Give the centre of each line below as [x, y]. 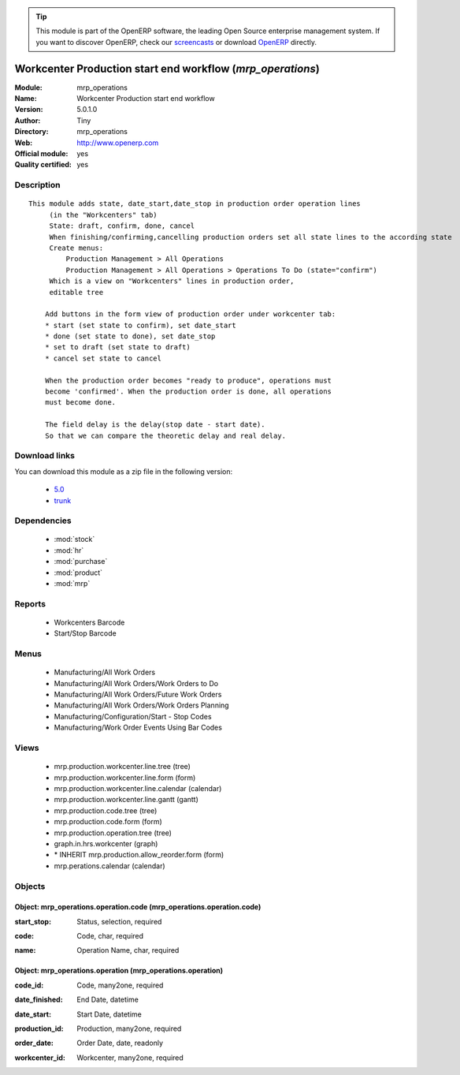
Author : [28, 120]
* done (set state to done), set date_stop [130, 336]
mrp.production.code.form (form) [108, 822]
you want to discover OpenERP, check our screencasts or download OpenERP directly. [176, 42]
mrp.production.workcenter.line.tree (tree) [122, 767]
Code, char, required [110, 936]
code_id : [29, 985]
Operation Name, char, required [128, 950]
